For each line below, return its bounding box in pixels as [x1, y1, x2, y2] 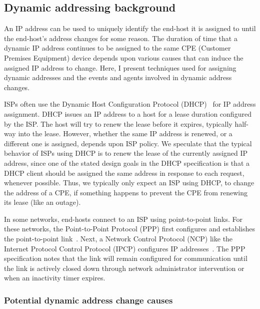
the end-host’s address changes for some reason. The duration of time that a [4, 33, 237, 43]
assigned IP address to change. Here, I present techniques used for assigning [4, 62, 236, 73]
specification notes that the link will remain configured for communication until [4, 253, 247, 263]
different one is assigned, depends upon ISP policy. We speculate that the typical [4, 138, 252, 148]
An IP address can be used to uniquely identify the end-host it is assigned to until [4, 23, 256, 34]
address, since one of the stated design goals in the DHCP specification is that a [4, 157, 250, 168]
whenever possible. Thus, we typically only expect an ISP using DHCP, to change [4, 177, 254, 188]
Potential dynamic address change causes [4, 293, 173, 306]
